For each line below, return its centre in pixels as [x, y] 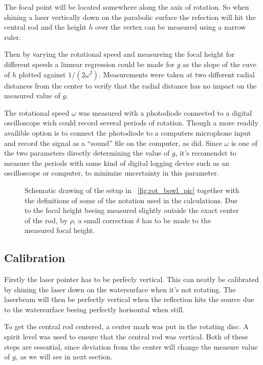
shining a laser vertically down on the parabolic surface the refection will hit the [130, 17]
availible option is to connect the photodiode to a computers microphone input [128, 132]
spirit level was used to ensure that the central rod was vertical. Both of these [126, 337]
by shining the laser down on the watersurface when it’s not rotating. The [120, 289]
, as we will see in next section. [64, 357]
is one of [244, 143]
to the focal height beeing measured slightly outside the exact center [132, 210]
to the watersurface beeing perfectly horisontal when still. [94, 309]
